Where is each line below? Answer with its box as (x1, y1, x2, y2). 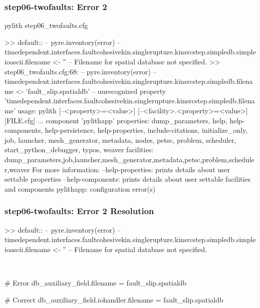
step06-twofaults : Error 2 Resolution (4, 205, 154, 217)
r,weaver (4, 164, 30, 174)
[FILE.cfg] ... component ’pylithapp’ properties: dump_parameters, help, (4, 115, 228, 125)
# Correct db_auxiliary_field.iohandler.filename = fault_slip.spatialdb (4, 294, 224, 305)
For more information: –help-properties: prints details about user (32, 164, 231, 174)
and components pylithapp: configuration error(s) (4, 183, 156, 194)
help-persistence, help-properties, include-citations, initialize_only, (44, 125, 248, 135)
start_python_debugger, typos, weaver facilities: (4, 144, 154, 155)
